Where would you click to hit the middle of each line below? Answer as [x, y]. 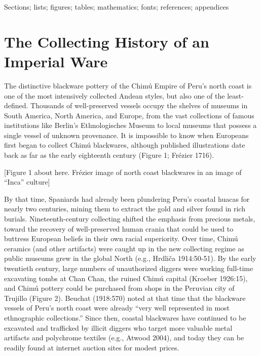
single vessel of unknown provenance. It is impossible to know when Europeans [126, 135]
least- [235, 95]
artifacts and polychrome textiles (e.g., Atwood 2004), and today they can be [124, 338]
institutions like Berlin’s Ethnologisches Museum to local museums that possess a [130, 125]
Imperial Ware [56, 61]
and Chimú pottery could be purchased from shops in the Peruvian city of [119, 288]
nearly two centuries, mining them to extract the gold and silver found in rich [125, 209]
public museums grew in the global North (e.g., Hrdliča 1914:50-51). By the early [130, 258]
